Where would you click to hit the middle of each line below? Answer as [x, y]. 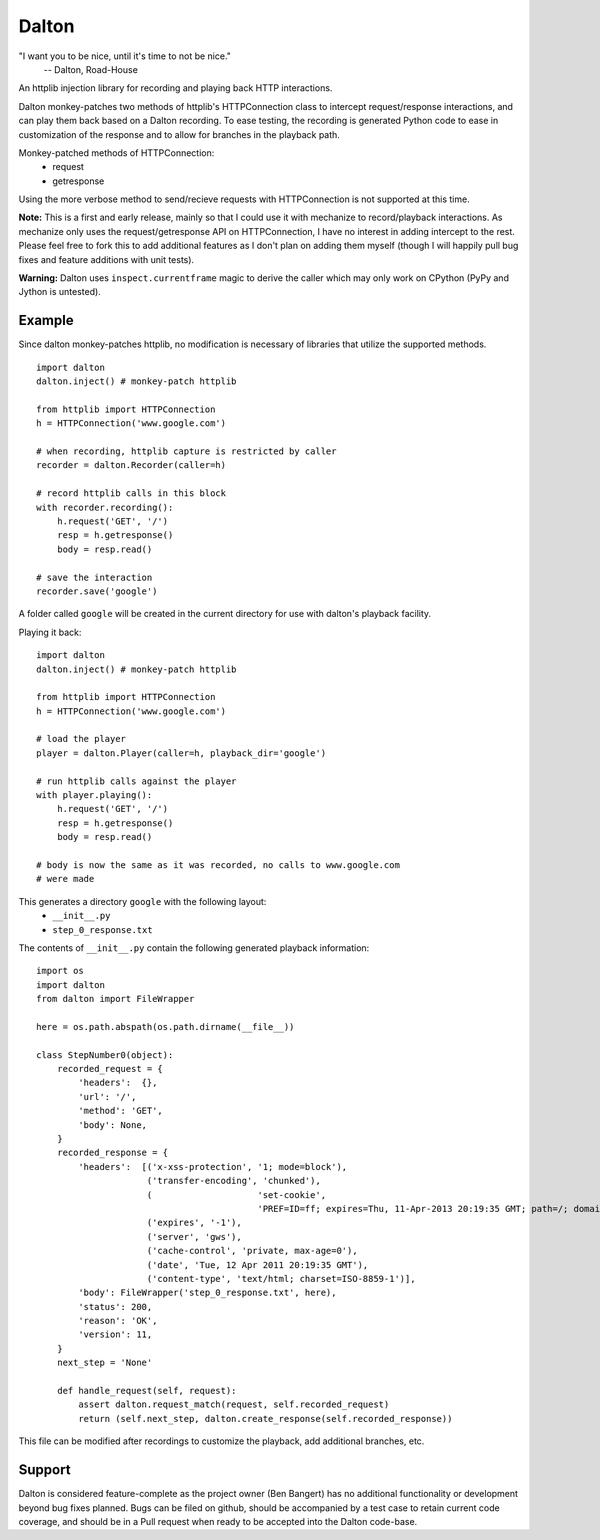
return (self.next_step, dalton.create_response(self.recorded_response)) [265, 1418]
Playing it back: [50, 632]
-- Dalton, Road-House [91, 69]
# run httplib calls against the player [136, 781]
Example [46, 320]
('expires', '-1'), [194, 1223]
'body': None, [113, 1124]
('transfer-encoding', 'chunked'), [234, 1181]
